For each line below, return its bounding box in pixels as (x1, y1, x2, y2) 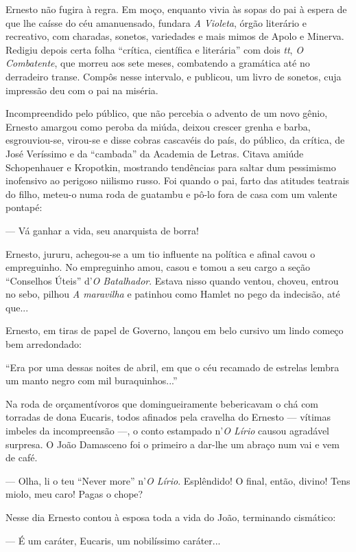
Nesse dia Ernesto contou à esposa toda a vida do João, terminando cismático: (5, 510, 336, 524)
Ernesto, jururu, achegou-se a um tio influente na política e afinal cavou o (5, 246, 316, 261)
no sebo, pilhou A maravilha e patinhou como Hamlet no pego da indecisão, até (5, 287, 340, 301)
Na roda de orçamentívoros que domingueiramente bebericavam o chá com (5, 396, 319, 410)
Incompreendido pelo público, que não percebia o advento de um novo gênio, (5, 106, 328, 120)
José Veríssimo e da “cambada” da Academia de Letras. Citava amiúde (5, 146, 304, 160)
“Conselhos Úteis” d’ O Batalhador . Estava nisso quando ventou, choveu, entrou (5, 273, 339, 287)
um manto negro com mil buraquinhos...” (5, 373, 178, 388)
